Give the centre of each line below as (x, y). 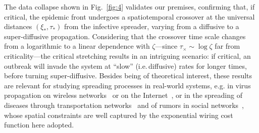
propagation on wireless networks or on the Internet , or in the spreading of (123, 95)
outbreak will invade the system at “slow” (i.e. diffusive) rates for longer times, (125, 65)
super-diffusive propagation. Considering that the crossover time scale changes (125, 36)
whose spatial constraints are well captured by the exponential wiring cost (119, 115)
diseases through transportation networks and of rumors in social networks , (124, 105)
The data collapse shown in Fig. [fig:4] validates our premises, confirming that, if (129, 7)
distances (18, 26)
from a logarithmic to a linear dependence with (77, 46)
